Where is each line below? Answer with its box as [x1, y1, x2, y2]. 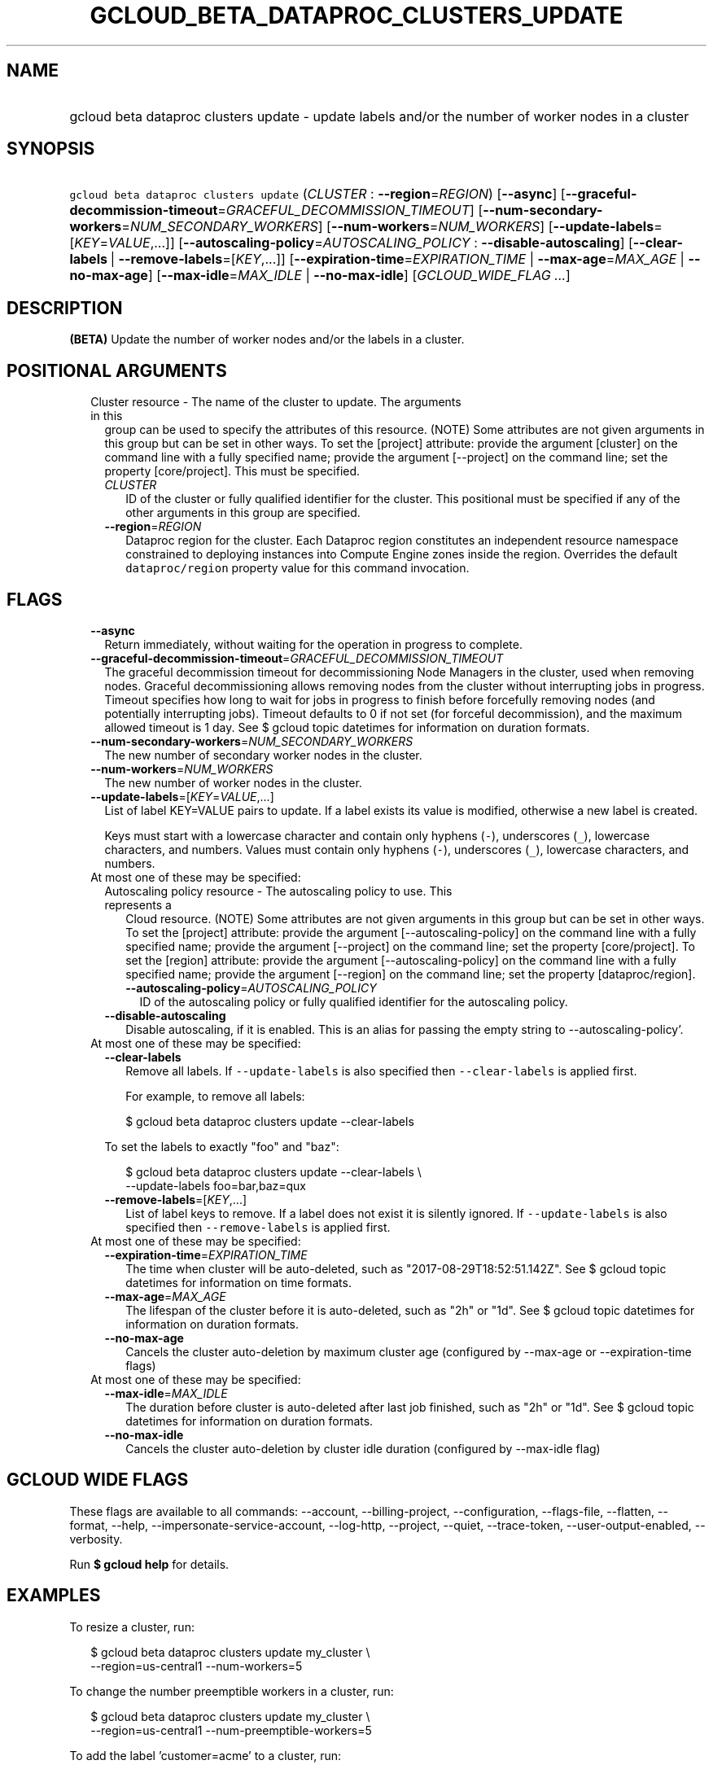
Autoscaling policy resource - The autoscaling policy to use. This [104, 883, 453, 898]
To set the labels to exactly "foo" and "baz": [104, 1139, 339, 1154]
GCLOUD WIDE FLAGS [7, 1469, 189, 1491]
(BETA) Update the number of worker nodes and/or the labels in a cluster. [69, 332, 465, 347]
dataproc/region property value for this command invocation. [125, 561, 470, 576]
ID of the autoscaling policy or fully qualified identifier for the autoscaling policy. [139, 994, 568, 1009]
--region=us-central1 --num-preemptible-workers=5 [90, 1723, 372, 1737]
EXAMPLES [7, 1585, 101, 1606]
